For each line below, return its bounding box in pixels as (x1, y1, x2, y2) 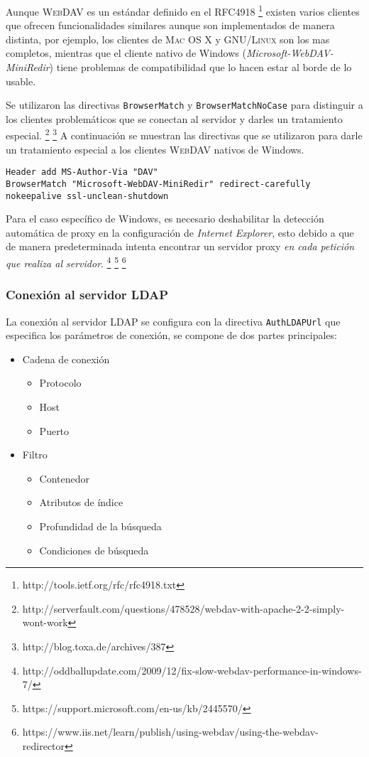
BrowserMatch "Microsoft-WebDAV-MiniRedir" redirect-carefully (6, 178, 311, 189)
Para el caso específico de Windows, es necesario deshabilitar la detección (6, 211, 324, 226)
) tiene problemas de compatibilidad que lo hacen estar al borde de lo (49, 60, 352, 75)
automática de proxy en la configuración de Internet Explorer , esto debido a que (6, 225, 354, 240)
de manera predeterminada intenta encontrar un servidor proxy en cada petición (6, 239, 355, 254)
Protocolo (39, 375, 82, 390)
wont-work (22, 615, 68, 630)
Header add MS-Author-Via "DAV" (6, 167, 158, 178)
